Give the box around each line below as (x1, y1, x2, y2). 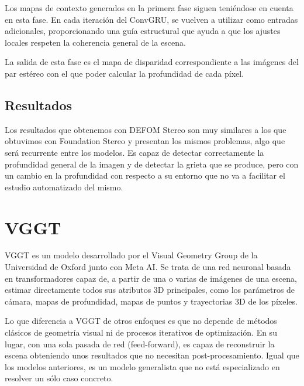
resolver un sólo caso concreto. (5, 372, 113, 384)
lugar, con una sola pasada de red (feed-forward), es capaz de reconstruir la (5, 337, 275, 350)
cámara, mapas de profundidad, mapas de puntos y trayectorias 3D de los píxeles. (5, 295, 298, 307)
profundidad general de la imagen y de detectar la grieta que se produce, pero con (5, 158, 299, 170)
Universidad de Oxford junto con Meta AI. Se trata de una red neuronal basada (5, 261, 291, 273)
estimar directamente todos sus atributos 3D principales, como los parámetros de (5, 283, 295, 296)
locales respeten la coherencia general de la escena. (5, 36, 186, 48)
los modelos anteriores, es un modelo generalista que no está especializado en (5, 360, 280, 373)
